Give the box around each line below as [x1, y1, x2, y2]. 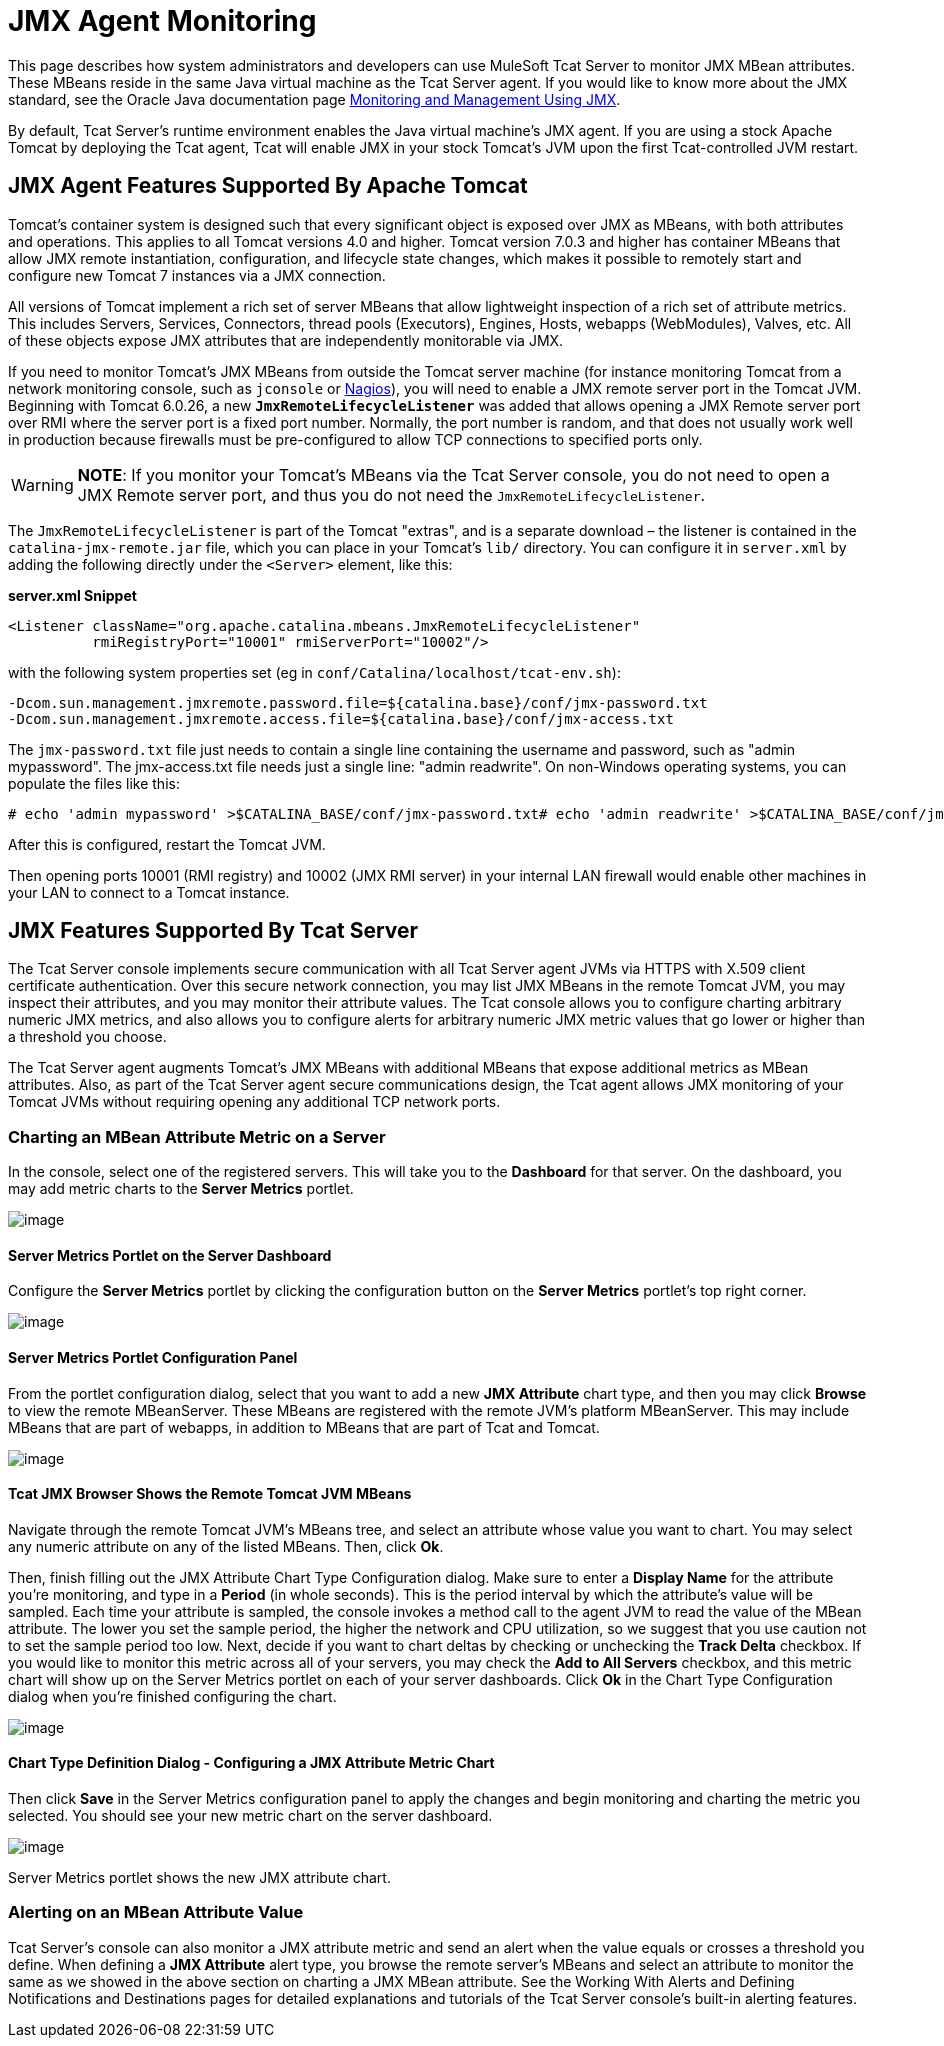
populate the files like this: [8, 774, 180, 792]
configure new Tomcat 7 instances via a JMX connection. [8, 266, 386, 284]
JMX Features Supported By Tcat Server [8, 918, 419, 944]
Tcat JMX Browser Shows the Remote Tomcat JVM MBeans [8, 1485, 412, 1503]
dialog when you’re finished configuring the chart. [8, 1687, 337, 1705]
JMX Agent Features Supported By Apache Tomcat [8, 173, 528, 199]
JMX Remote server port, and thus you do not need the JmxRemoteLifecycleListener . [77, 484, 706, 505]
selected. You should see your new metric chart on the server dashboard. [8, 1807, 493, 1825]
